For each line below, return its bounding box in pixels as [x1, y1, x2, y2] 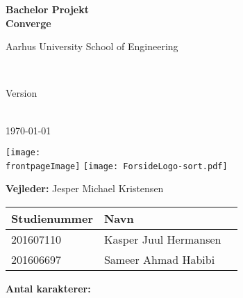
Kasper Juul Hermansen [103, 231, 221, 248]
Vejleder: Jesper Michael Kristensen [6, 181, 164, 196]
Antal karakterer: [6, 281, 91, 296]
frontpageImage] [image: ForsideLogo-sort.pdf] [6, 161, 228, 171]
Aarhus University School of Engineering [6, 39, 178, 54]
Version [6, 86, 37, 100]
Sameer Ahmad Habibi [103, 251, 215, 268]
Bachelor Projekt [6, 2, 90, 16]
